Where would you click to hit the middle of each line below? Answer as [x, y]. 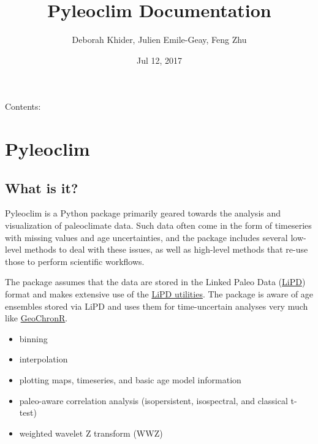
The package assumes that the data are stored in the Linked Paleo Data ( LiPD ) [155, 282]
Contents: [23, 106]
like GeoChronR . [36, 318]
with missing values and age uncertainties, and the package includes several [146, 237]
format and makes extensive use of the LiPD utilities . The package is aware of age [159, 294]
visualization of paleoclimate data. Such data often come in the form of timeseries [158, 225]
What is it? [42, 187]
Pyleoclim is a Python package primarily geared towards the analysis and [143, 213]
